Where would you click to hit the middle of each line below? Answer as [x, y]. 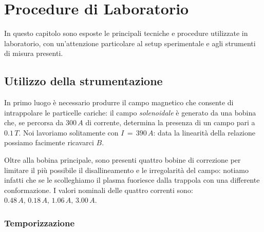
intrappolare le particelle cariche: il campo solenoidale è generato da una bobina [130, 112]
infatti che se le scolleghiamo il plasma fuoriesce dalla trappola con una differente [132, 180]
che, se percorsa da [34, 122]
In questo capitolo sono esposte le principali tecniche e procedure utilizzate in [126, 33]
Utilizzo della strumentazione [83, 81]
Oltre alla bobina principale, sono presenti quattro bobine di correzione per [122, 160]
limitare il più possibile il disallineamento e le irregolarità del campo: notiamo [127, 170]
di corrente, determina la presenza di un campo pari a [170, 122]
